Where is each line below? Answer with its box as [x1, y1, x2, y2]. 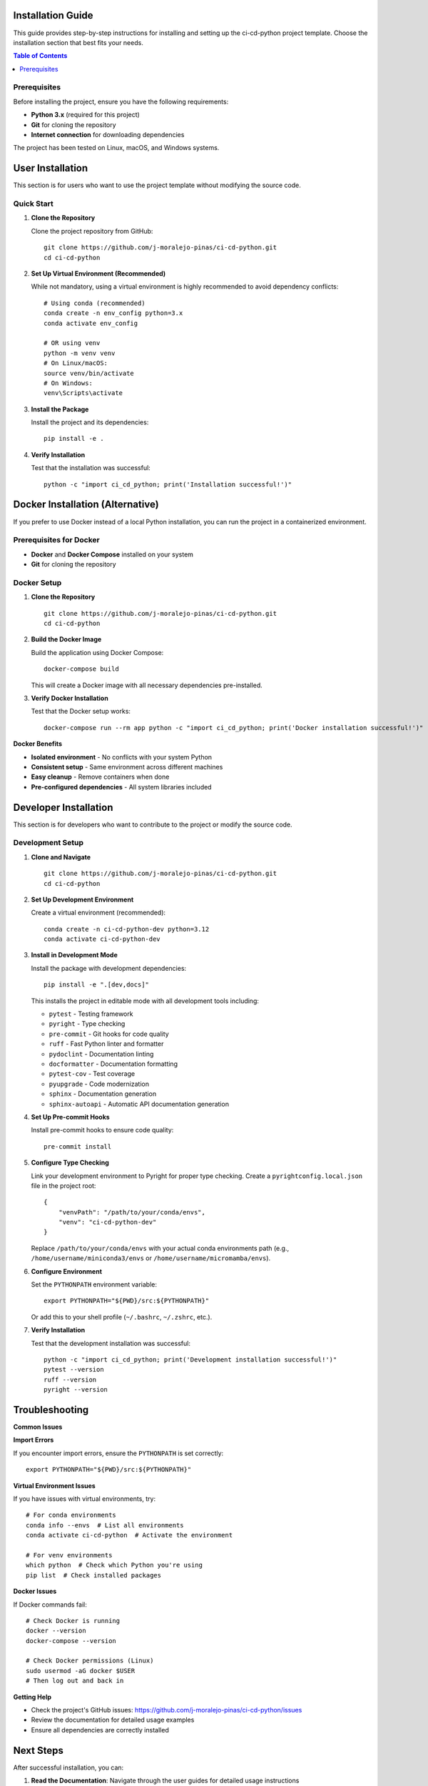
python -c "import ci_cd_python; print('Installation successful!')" [44, 480, 292, 489]
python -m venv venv [44, 349, 116, 357]
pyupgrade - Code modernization [49, 1079, 150, 1088]
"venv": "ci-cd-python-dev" [58, 1218, 157, 1227]
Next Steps [13, 1744, 63, 1757]
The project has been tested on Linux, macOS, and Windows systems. [13, 144, 220, 152]
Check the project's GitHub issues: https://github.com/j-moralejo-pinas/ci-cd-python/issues [31, 1706, 302, 1715]
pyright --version [44, 1386, 108, 1394]
